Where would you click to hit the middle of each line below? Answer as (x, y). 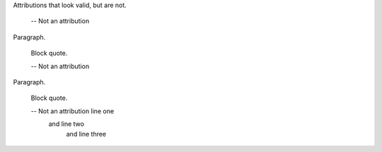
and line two (66, 124)
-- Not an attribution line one (73, 111)
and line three (86, 134)
